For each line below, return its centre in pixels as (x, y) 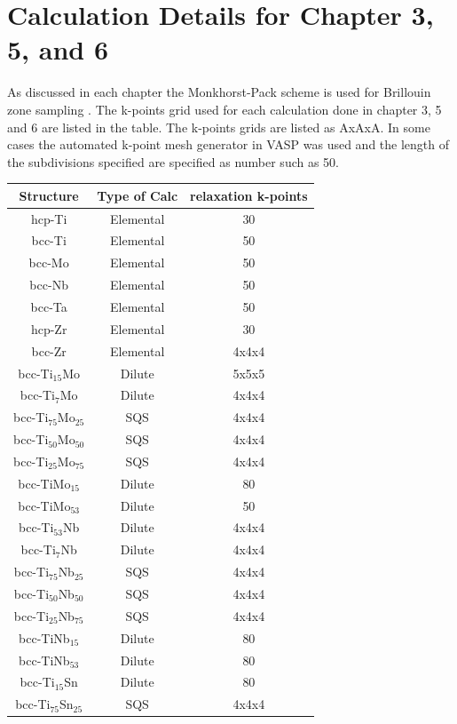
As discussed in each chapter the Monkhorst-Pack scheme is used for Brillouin (219, 92)
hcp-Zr (49, 328)
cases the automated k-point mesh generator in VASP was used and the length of (228, 144)
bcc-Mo (49, 263)
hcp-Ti (49, 218)
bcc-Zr (49, 350)
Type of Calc (138, 195)
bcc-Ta (49, 306)
